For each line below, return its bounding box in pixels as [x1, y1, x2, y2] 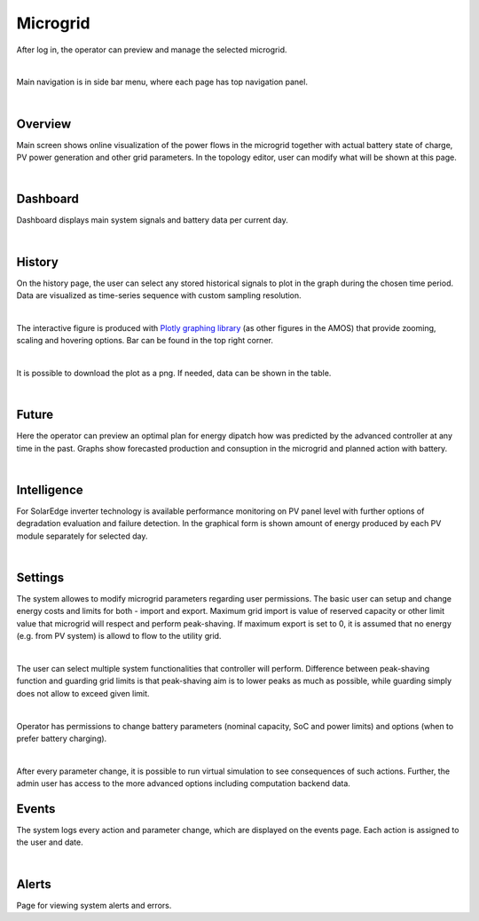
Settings [16, 570, 65, 585]
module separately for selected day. [16, 531, 148, 541]
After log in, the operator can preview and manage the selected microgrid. [16, 44, 287, 55]
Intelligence [16, 482, 83, 497]
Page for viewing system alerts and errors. [16, 900, 172, 910]
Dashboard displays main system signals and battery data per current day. [16, 215, 288, 225]
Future [16, 407, 54, 422]
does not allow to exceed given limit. [16, 688, 150, 698]
